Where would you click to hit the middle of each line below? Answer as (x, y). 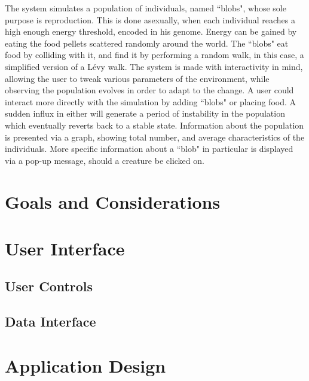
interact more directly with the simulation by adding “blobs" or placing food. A (151, 101)
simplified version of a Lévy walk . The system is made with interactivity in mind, (154, 66)
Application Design (85, 365)
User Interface (65, 248)
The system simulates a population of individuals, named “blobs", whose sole (146, 8)
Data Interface (51, 321)
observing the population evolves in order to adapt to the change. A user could (149, 90)
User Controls (49, 286)
